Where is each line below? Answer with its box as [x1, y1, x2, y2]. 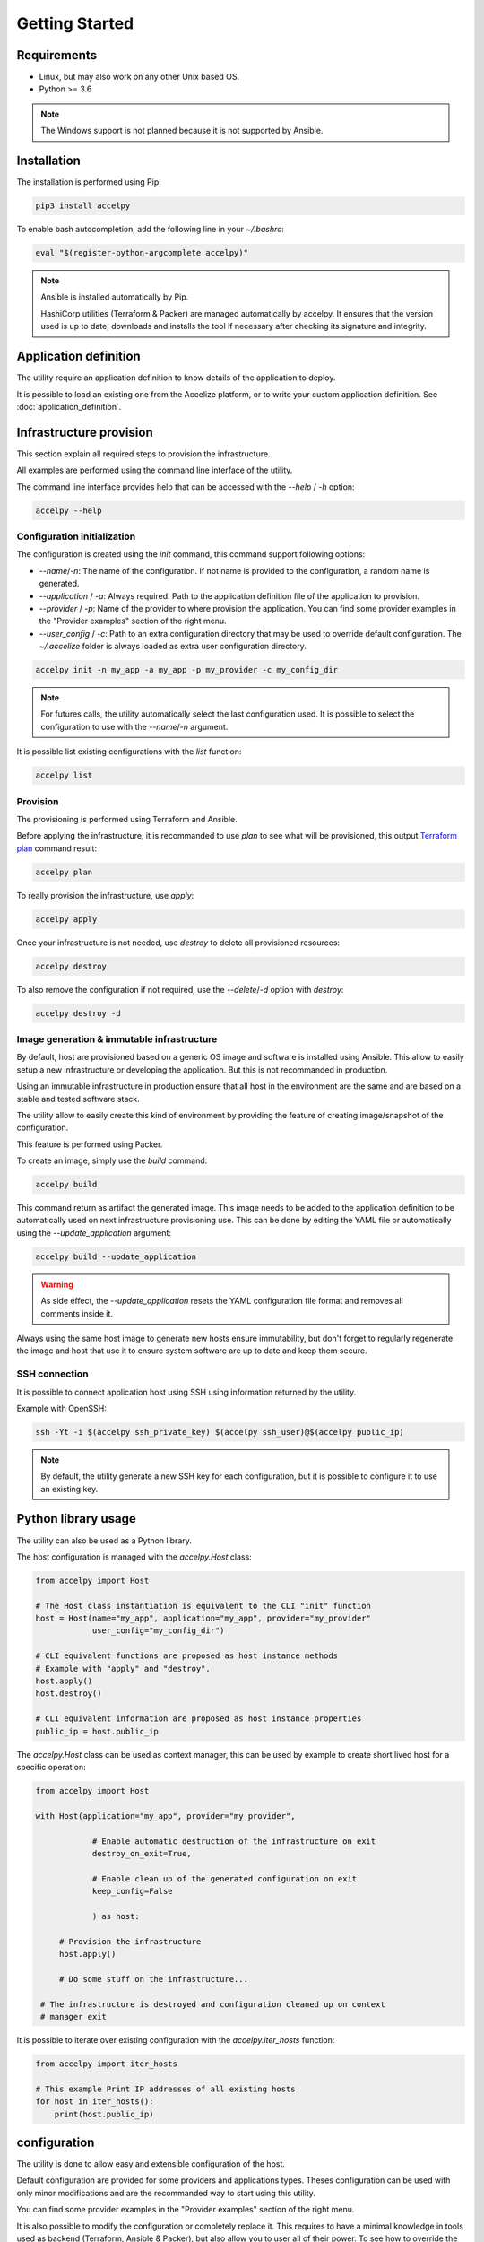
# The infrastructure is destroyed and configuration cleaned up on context [40, 1999, 385, 2009]
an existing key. [40, 1483, 99, 1494]
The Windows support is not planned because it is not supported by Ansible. [40, 126, 324, 136]
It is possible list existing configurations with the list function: [16, 746, 242, 757]
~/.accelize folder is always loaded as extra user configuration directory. [39, 641, 307, 652]
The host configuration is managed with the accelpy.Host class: [16, 1551, 253, 1562]
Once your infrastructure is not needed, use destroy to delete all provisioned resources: [16, 937, 341, 948]
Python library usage [16, 1511, 136, 1526]
